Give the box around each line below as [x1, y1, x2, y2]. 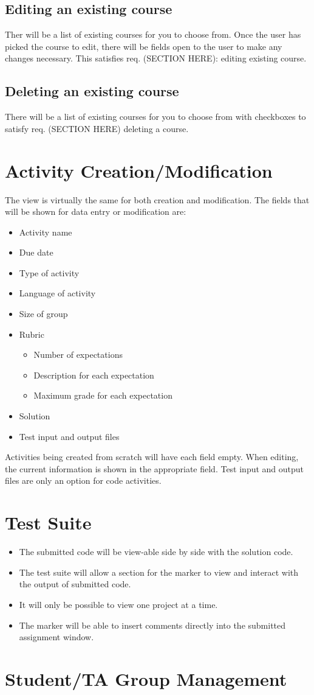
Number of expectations [33, 348, 123, 361]
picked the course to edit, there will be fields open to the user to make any [5, 40, 282, 52]
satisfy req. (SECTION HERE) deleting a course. [5, 122, 189, 134]
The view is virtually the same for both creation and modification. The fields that [5, 193, 310, 206]
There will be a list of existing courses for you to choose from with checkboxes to [5, 110, 306, 123]
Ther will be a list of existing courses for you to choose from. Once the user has [5, 28, 301, 41]
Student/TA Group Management [5, 666, 287, 691]
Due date [19, 246, 53, 259]
